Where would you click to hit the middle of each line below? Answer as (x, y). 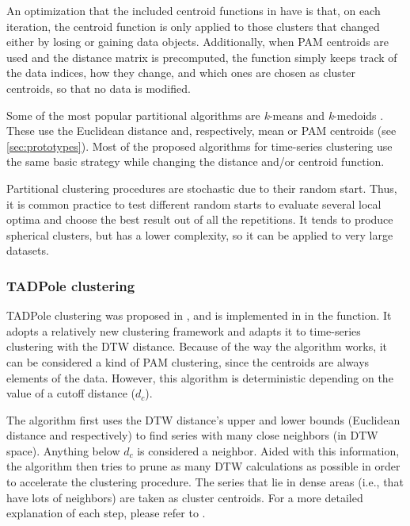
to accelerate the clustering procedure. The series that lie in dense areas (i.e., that (205, 482)
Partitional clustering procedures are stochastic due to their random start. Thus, (202, 188)
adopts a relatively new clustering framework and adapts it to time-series (184, 330)
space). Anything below (63, 450)
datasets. (28, 250)
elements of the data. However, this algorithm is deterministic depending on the (200, 377)
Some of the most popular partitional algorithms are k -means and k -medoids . (195, 115)
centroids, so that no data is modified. (99, 88)
